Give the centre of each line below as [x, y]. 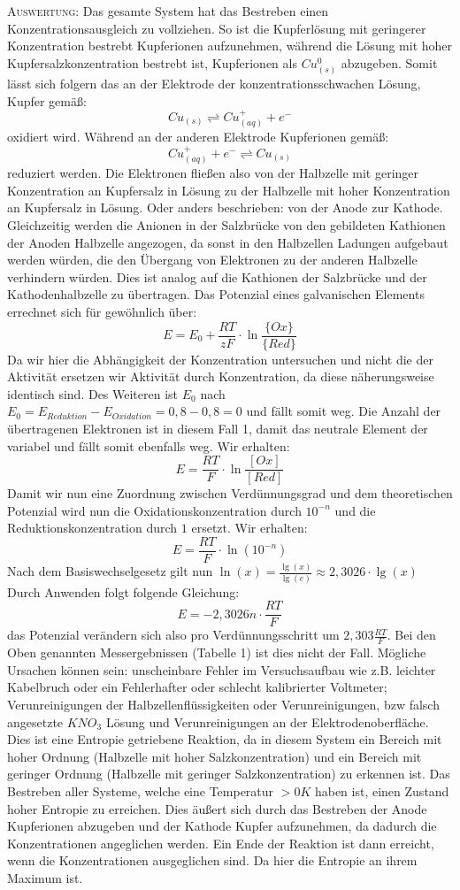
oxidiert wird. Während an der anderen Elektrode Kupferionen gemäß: [198, 137]
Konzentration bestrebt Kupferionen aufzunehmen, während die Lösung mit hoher [230, 46]
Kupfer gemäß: [47, 100]
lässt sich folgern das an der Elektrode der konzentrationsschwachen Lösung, [214, 83]
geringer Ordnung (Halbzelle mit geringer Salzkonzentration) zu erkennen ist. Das [229, 774]
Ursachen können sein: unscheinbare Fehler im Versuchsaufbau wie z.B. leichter [222, 669]
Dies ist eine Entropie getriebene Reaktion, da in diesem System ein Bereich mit [225, 739]
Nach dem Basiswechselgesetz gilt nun [110, 571]
